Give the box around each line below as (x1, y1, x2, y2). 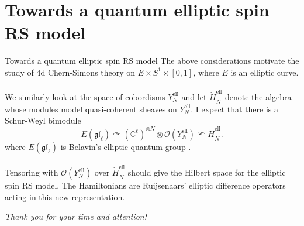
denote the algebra (224, 90, 292, 102)
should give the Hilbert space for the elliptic (127, 166, 286, 179)
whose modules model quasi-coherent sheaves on (5, 102, 177, 115)
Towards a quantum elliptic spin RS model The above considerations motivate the (5, 54, 299, 67)
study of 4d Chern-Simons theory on (5, 66, 136, 78)
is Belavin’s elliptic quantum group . (60, 140, 191, 152)
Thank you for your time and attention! (5, 210, 147, 222)
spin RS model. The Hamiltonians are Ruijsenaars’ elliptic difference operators (5, 179, 286, 191)
